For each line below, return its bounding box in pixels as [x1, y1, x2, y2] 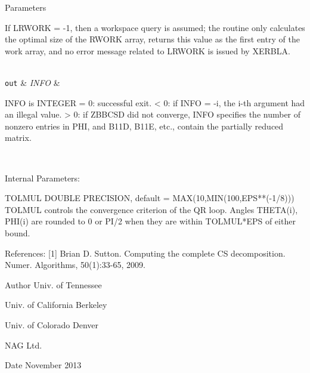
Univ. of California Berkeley [5, 298, 107, 311]
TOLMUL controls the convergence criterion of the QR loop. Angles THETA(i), [5, 203, 298, 215]
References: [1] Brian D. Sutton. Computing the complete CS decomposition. [5, 246, 286, 259]
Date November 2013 [5, 359, 82, 371]
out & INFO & [5, 76, 60, 88]
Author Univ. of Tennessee [5, 278, 102, 291]
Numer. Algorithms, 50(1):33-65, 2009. [5, 258, 145, 271]
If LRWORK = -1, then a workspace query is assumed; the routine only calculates [5, 21, 305, 33]
